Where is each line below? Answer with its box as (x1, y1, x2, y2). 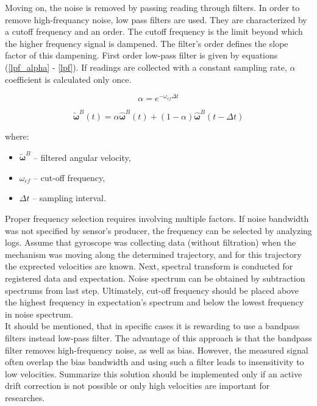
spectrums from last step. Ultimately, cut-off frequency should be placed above (5, 283, 299, 296)
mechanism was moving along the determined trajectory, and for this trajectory (5, 248, 302, 260)
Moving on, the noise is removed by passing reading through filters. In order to (5, 1, 300, 13)
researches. (5, 391, 45, 404)
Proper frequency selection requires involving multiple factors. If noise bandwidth (5, 212, 309, 225)
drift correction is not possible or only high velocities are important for (5, 379, 270, 392)
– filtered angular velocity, (34, 151, 131, 163)
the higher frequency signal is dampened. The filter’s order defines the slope (5, 37, 288, 49)
